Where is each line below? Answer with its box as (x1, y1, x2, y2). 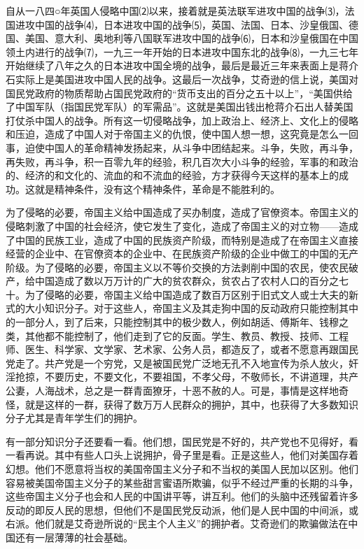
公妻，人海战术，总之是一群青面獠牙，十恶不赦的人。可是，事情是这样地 (6, 383, 339, 398)
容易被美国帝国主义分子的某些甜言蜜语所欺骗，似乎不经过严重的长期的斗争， (6, 475, 358, 490)
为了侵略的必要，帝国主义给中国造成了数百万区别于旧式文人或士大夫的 (24, 287, 349, 301)
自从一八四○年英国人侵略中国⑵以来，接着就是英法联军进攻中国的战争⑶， (6, 3, 345, 17)
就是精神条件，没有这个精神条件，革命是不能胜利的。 (34, 181, 280, 196)
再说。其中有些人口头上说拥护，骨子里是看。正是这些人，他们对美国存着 (24, 448, 358, 462)
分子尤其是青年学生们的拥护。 (6, 411, 143, 425)
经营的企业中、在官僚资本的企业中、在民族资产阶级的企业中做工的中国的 (6, 246, 339, 261)
